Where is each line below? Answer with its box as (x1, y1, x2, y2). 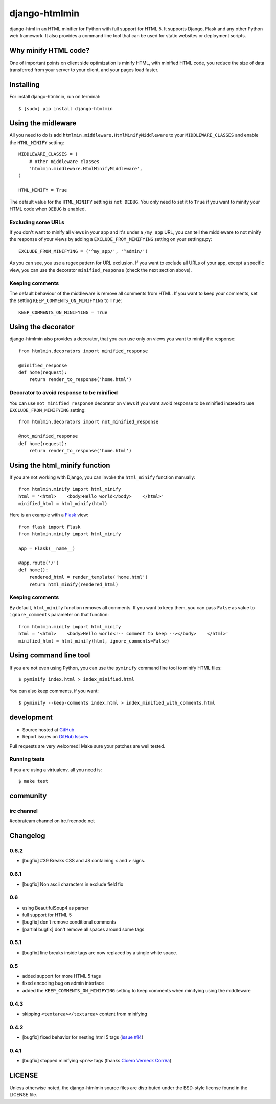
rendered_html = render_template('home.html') (29, 574, 148, 580)
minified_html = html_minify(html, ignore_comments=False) (18, 638, 170, 644)
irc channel (9, 807, 38, 814)
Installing (9, 80, 40, 89)
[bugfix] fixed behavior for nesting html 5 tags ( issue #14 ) (22, 1034, 144, 1040)
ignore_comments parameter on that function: (9, 612, 109, 618)
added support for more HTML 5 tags (22, 973, 101, 979)
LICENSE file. (9, 1092, 38, 1098)
